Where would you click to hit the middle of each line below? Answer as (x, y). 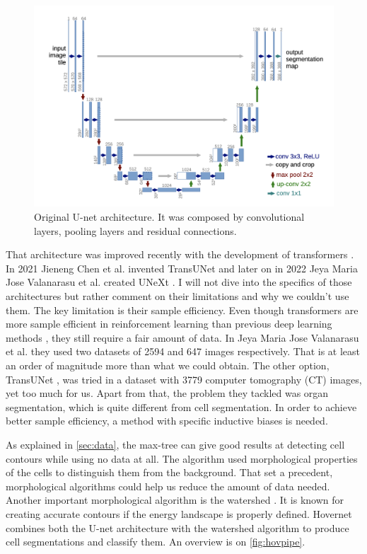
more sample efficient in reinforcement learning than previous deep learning (169, 324)
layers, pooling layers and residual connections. (135, 230)
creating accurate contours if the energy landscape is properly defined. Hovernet (179, 513)
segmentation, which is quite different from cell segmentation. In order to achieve (181, 406)
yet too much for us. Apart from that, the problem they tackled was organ (167, 393)
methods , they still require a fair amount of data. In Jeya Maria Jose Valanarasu (182, 337)
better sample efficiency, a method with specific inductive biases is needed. (167, 421)
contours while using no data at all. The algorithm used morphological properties (182, 458)
